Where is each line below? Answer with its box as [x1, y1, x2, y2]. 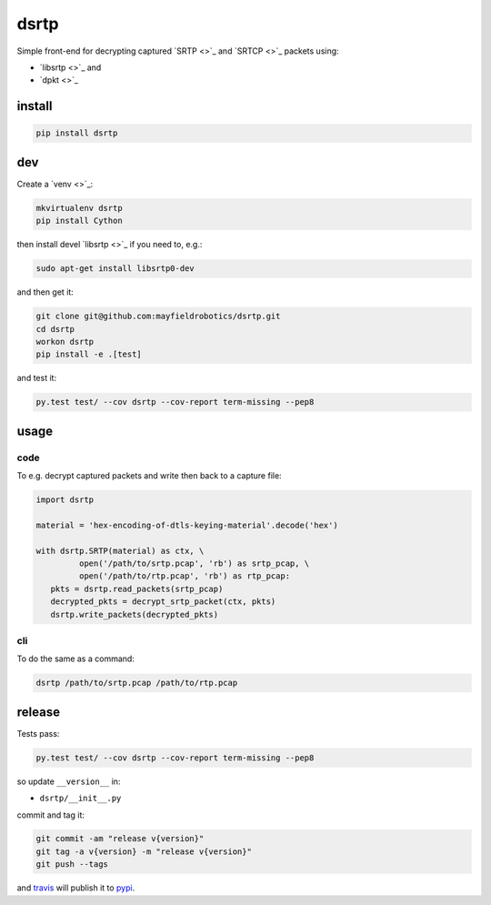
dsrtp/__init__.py [39, 793, 122, 804]
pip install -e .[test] [35, 349, 143, 359]
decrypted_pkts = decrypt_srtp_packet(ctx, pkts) [50, 597, 276, 607]
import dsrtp [35, 495, 95, 505]
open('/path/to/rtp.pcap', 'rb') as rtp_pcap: [78, 571, 291, 581]
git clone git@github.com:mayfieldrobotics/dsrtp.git [35, 311, 281, 322]
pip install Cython [35, 216, 123, 226]
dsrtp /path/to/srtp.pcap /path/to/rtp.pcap [35, 678, 238, 689]
